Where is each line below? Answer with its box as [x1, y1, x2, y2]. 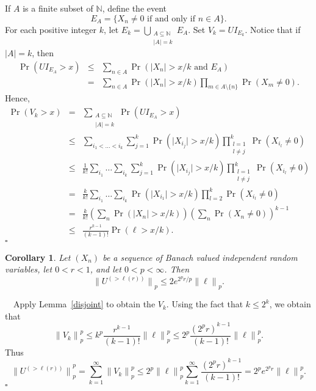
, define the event [102, 2, 167, 14]
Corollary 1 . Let [5, 250, 71, 263]
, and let [90, 263, 121, 276]
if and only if [147, 14, 196, 23]
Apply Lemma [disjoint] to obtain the [13, 298, 156, 310]
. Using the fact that [166, 298, 243, 310]
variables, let [5, 263, 52, 276]
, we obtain [269, 298, 311, 310]
